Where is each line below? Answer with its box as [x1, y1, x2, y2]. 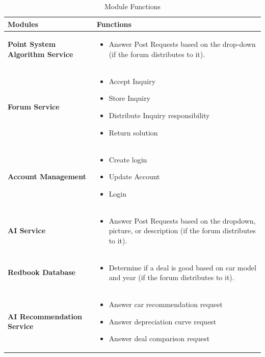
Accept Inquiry [109, 75, 156, 86]
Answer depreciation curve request [109, 316, 217, 326]
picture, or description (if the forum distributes [109, 225, 256, 236]
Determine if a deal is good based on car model [109, 262, 256, 272]
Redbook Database [8, 267, 75, 278]
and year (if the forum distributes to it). [109, 272, 234, 283]
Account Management [8, 171, 86, 182]
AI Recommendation [8, 311, 82, 321]
